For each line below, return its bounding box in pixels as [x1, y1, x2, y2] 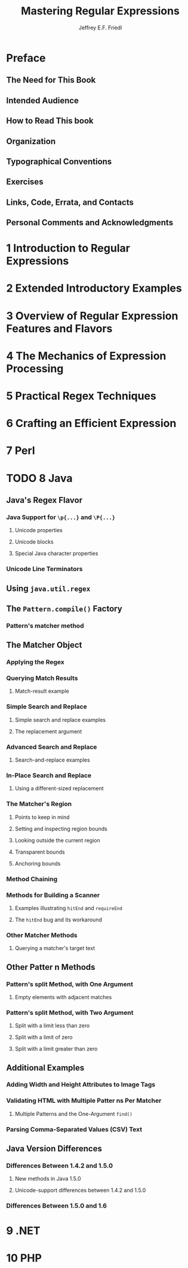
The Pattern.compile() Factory [6, 603, 122, 614]
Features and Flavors [6, 321, 113, 335]
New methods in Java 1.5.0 [14, 1175, 82, 1182]
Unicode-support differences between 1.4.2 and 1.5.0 [14, 1187, 146, 1194]
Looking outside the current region [14, 836, 100, 844]
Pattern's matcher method [6, 621, 84, 630]
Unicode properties [14, 527, 63, 534]
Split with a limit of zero [14, 1034, 73, 1041]
